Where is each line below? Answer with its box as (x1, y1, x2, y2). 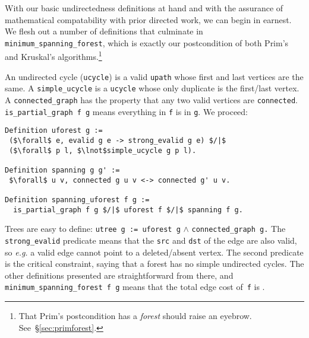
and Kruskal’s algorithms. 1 (5, 49, 102, 63)
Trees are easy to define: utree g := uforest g (5, 222, 181, 235)
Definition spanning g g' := (5, 165, 120, 174)
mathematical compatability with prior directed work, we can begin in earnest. (5, 13, 292, 25)
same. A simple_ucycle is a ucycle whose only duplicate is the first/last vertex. (5, 82, 299, 94)
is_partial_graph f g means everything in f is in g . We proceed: (5, 105, 248, 117)
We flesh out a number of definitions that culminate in (5, 25, 203, 37)
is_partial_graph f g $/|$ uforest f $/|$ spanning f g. (13, 205, 243, 214)
